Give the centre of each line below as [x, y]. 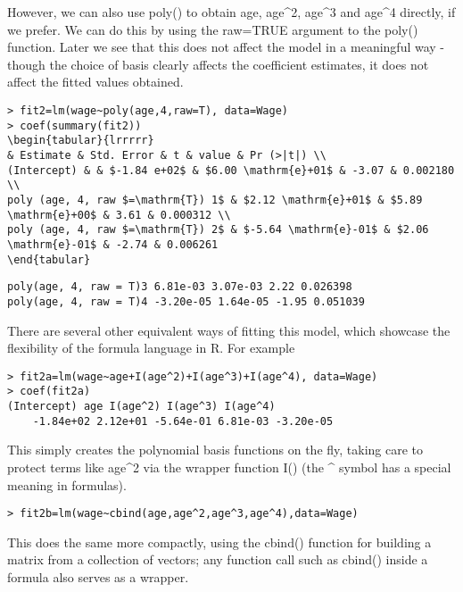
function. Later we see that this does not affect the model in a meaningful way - [226, 47]
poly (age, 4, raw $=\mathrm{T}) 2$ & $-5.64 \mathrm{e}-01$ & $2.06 [218, 230]
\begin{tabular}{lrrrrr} [81, 141]
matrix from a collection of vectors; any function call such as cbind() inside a [218, 559]
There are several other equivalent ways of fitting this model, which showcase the [229, 330]
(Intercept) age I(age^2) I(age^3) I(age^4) [141, 406]
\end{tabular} [49, 259]
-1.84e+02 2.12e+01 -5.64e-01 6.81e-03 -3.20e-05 [183, 421]
